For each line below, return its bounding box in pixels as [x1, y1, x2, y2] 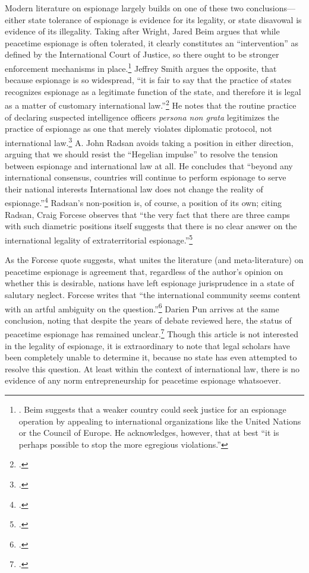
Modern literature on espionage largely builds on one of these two [5, 2, 244, 14]
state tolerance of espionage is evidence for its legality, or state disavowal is [28, 13, 302, 26]
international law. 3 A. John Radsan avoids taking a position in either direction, [5, 134, 294, 148]
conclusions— [246, 2, 295, 14]
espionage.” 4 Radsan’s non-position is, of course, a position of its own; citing [5, 195, 282, 209]
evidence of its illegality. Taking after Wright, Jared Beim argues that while [5, 25, 280, 37]
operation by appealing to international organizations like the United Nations [18, 414, 301, 427]
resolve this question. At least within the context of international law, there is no [5, 362, 299, 375]
